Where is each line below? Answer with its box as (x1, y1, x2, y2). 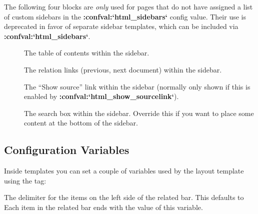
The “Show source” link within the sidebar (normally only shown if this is (24, 81, 250, 91)
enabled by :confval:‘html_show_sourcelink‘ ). (24, 91, 179, 101)
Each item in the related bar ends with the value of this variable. (4, 201, 203, 212)
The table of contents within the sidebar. (24, 47, 149, 58)
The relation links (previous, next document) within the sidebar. (24, 64, 222, 74)
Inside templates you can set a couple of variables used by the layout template (4, 165, 244, 176)
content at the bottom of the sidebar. (24, 117, 138, 128)
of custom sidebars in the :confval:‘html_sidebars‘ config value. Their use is (4, 11, 246, 21)
